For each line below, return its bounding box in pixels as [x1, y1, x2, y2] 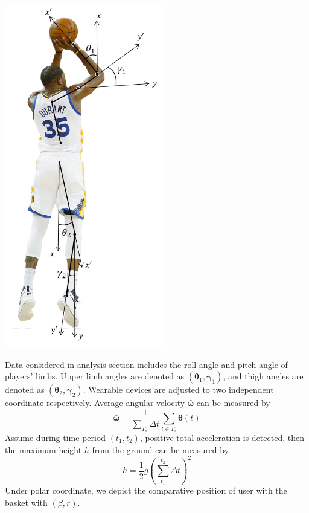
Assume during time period [5, 431, 106, 444]
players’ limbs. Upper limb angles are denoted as [5, 370, 185, 382]
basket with [5, 495, 48, 508]
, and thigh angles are [223, 370, 304, 382]
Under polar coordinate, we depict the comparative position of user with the [5, 484, 287, 497]
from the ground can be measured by [92, 443, 229, 456]
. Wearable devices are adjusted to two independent [83, 383, 274, 396]
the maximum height [5, 443, 82, 456]
